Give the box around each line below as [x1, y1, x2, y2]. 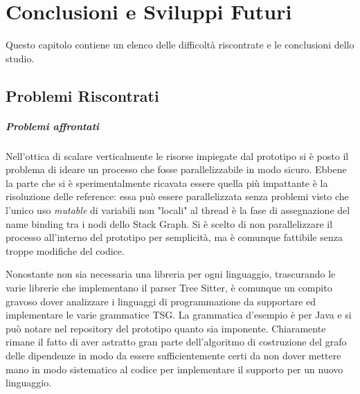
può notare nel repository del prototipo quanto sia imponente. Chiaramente [6, 321, 326, 335]
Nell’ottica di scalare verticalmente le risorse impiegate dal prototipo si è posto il [6, 148, 349, 163]
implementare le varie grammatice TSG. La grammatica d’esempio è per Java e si [6, 307, 352, 322]
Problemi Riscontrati [6, 84, 159, 106]
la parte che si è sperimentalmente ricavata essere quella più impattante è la [6, 175, 328, 190]
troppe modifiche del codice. [6, 243, 125, 258]
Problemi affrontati [6, 118, 100, 133]
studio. [6, 51, 35, 65]
